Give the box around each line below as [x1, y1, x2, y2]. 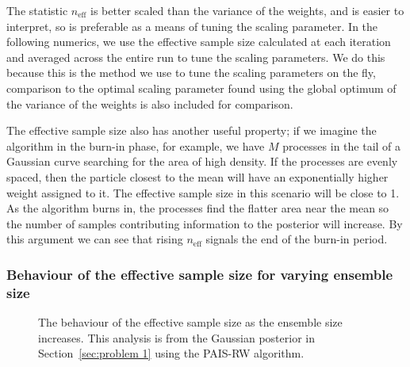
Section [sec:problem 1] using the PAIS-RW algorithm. [38, 345, 305, 361]
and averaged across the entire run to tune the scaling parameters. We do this [6, 48, 385, 65]
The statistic [6, 2, 68, 18]
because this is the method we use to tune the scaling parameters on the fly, [6, 64, 376, 81]
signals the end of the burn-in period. [205, 231, 388, 247]
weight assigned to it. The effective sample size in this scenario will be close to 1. [6, 184, 400, 201]
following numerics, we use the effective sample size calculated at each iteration [6, 33, 391, 50]
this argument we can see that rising [6, 231, 183, 247]
